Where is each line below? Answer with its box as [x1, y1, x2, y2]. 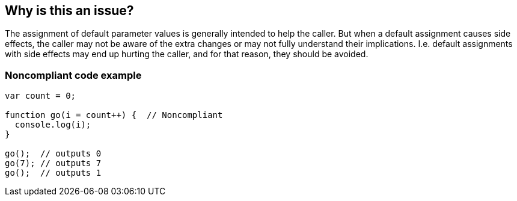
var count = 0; [5, 91, 76, 101]
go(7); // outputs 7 [5, 158, 102, 169]
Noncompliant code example [5, 69, 142, 81]
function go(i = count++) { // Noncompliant [5, 110, 223, 120]
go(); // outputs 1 [5, 168, 102, 178]
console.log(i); [14, 120, 91, 130]
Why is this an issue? [5, 3, 134, 18]
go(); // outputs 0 [5, 149, 102, 159]
